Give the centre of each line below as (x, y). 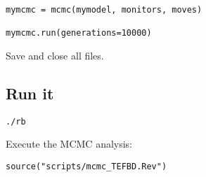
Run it (30, 93)
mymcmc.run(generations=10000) (79, 33)
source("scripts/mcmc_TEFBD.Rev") (86, 167)
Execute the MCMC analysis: (69, 144)
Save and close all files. (55, 55)
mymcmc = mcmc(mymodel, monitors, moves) (104, 10)
